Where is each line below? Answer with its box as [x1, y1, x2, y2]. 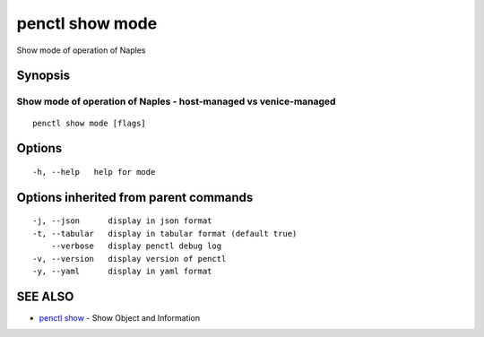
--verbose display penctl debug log [50, 241, 222, 251]
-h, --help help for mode [32, 167, 156, 177]
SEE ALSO [16, 289, 74, 304]
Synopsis [16, 68, 71, 83]
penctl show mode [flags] [32, 117, 147, 128]
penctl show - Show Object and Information [39, 312, 201, 323]
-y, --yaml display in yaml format [32, 265, 212, 276]
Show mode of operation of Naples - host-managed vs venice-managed [16, 95, 336, 108]
